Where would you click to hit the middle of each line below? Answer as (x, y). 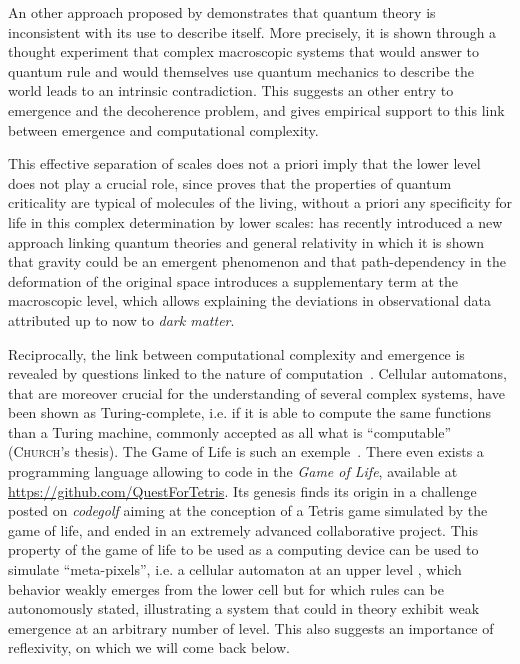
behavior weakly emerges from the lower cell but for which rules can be (226, 588)
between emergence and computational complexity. (163, 129)
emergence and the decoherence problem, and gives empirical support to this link (256, 109)
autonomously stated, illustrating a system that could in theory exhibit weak (244, 608)
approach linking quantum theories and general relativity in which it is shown (246, 241)
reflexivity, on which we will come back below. (149, 647)
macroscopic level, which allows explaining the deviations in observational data (249, 300)
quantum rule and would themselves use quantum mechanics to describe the (241, 70)
